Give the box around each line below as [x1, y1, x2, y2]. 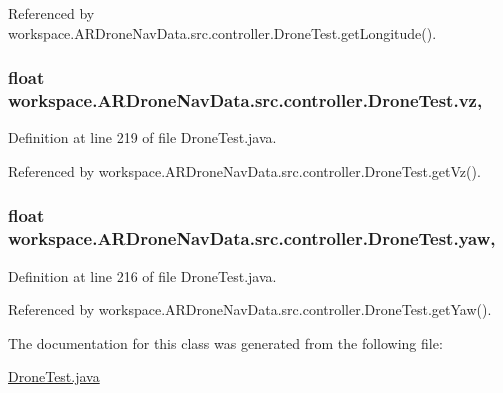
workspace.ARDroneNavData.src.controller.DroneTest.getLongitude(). [8, 22, 437, 43]
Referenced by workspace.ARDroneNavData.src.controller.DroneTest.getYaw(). [8, 299, 492, 320]
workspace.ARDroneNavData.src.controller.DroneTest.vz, [8, 88, 483, 113]
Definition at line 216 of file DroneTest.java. [8, 265, 277, 286]
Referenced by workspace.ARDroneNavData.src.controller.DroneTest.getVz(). [8, 160, 481, 181]
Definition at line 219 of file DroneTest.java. [8, 127, 277, 148]
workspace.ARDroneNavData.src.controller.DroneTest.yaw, [8, 226, 496, 251]
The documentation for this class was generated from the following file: [8, 332, 443, 353]
